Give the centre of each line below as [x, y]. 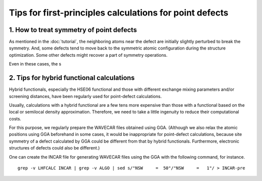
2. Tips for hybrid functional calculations [72, 78]
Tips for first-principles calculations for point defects [119, 13]
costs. [15, 118]
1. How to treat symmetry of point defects [73, 30]
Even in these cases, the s [35, 64]
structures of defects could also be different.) [54, 148]
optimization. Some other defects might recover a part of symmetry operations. [88, 55]
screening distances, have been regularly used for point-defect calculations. [85, 96]
